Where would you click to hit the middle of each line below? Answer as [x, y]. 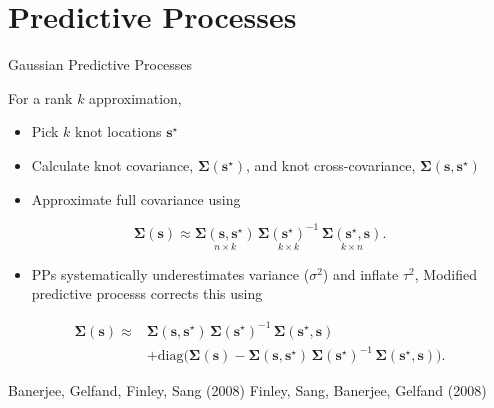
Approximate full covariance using [136, 198]
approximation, [135, 97]
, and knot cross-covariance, [331, 164]
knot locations [118, 131]
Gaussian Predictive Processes [100, 64]
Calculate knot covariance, [112, 164]
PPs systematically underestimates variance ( [170, 273]
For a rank [40, 97]
